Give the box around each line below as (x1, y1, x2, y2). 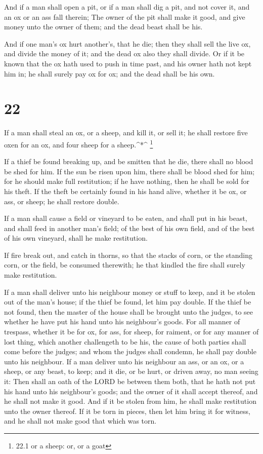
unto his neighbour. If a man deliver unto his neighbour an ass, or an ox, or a (4, 356, 244, 366)
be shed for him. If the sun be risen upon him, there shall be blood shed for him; (4, 166, 255, 176)
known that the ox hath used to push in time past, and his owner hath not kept (4, 58, 252, 68)
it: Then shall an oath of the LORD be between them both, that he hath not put (4, 376, 256, 386)
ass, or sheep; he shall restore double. (4, 196, 119, 206)
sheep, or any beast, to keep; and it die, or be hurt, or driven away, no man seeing (4, 366, 258, 376)
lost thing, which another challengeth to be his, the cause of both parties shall (4, 336, 246, 347)
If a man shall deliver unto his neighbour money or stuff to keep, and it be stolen (4, 286, 255, 297)
